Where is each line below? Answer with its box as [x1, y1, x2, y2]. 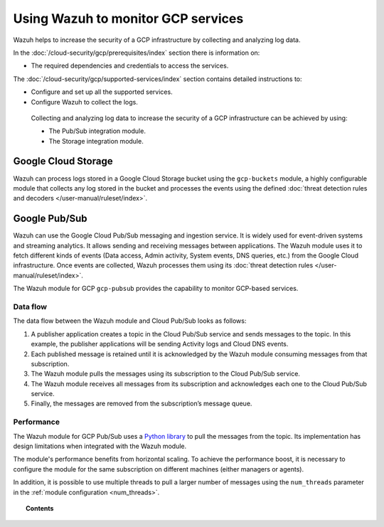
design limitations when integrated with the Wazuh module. [13, 442, 187, 451]
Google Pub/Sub [13, 213, 88, 225]
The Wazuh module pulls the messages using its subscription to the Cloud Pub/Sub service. [31, 370, 300, 378]
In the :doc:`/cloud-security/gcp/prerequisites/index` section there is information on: [13, 48, 260, 57]
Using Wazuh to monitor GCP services [13, 11, 244, 26]
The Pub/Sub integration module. [48, 127, 146, 135]
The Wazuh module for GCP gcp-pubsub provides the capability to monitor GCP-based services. [13, 284, 299, 293]
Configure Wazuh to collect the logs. [31, 97, 139, 106]
